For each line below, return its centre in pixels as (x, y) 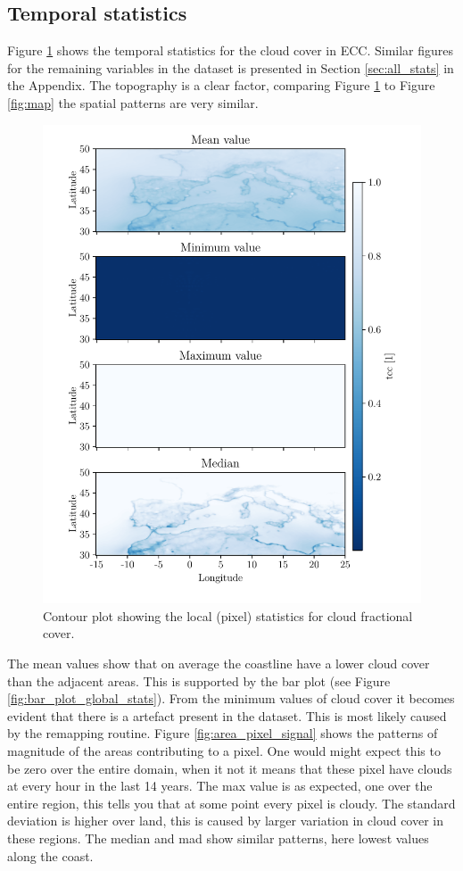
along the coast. (50, 855)
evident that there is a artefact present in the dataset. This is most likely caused (227, 715)
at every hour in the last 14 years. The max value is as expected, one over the (220, 786)
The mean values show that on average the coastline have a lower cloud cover (219, 664)
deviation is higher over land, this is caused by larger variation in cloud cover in (226, 821)
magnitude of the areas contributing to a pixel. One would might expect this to (224, 751)
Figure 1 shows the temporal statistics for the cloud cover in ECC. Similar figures (231, 50)
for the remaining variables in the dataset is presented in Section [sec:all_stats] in (231, 67)
